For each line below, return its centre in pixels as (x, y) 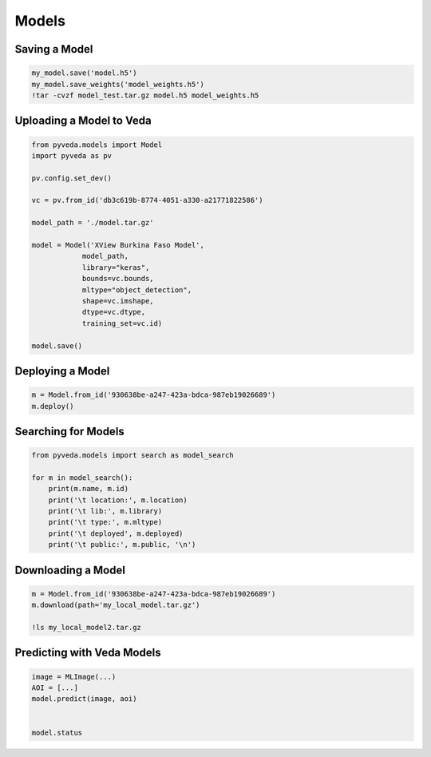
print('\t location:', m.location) (118, 500)
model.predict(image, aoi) (84, 699)
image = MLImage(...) (74, 676)
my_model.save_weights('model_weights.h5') (118, 84)
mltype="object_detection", (136, 290)
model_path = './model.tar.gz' (93, 223)
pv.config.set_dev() (71, 178)
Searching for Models (70, 431)
